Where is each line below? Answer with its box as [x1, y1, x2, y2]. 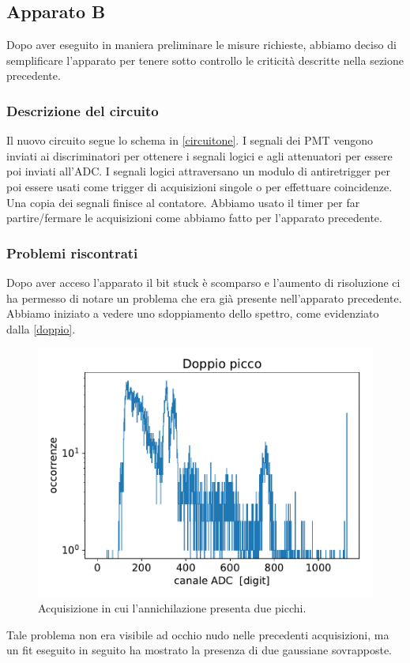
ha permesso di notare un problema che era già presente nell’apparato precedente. [6, 289, 402, 306]
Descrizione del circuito [6, 100, 159, 120]
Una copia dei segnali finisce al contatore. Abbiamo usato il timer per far [6, 194, 360, 210]
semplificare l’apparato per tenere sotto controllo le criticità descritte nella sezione [6, 51, 404, 68]
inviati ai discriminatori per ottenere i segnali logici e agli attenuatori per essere [6, 147, 393, 164]
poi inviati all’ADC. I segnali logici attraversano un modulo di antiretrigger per [6, 163, 390, 179]
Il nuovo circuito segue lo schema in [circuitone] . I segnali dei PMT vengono [6, 132, 374, 149]
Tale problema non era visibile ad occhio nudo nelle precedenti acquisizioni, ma [6, 626, 389, 642]
